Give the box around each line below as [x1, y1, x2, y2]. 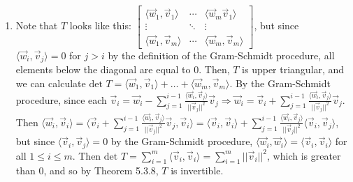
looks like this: [69, 18, 131, 33]
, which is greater [267, 148, 341, 162]
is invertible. [171, 163, 224, 178]
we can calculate [15, 75, 86, 90]
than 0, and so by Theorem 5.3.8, [15, 163, 159, 178]
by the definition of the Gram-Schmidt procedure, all [108, 47, 335, 62]
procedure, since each [15, 92, 107, 107]
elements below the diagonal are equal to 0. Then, [15, 61, 230, 76]
